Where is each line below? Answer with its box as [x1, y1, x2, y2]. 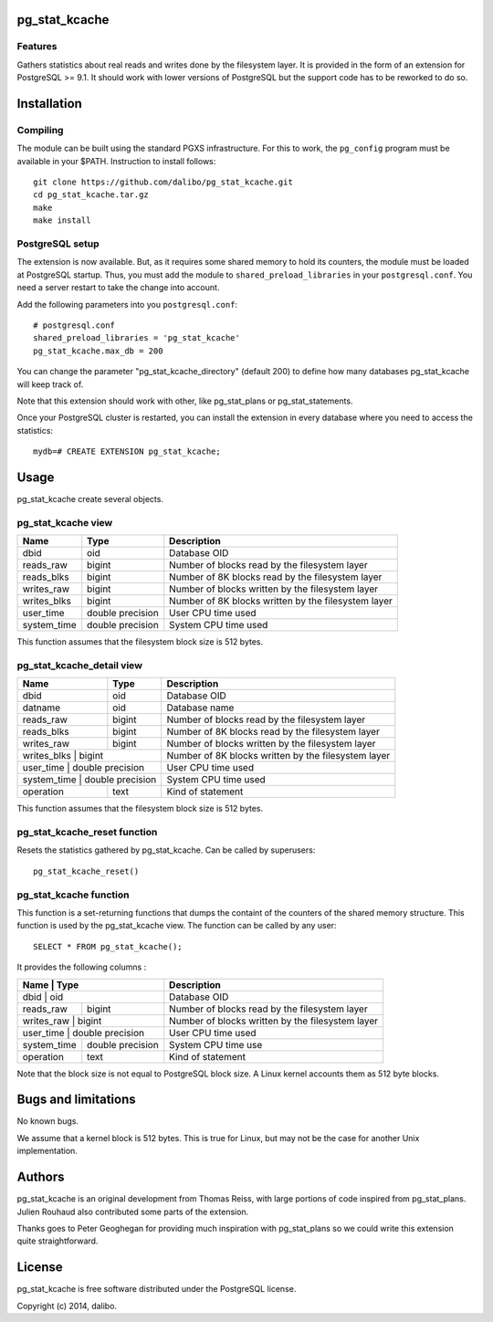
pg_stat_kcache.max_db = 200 [33, 345, 163, 356]
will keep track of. [16, 379, 84, 390]
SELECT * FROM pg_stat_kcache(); [33, 941, 183, 951]
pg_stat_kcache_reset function [16, 826, 158, 839]
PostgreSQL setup [16, 237, 100, 250]
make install [33, 215, 91, 226]
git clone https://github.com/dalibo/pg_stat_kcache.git [33, 177, 294, 187]
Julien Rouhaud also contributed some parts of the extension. [16, 1206, 249, 1217]
